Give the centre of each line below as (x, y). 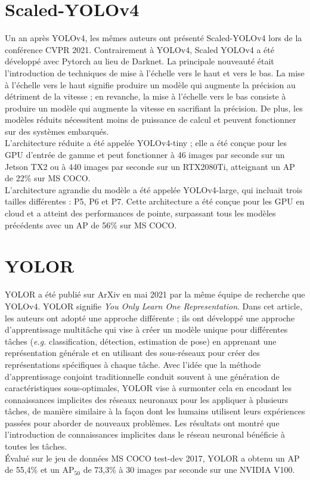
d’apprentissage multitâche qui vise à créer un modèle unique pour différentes (146, 329)
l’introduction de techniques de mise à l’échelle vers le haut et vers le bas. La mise (155, 72)
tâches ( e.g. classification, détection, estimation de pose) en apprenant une (141, 341)
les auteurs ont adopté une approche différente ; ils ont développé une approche (150, 318)
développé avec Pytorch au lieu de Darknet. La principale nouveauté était (139, 61)
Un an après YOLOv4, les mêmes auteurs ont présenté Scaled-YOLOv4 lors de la (154, 38)
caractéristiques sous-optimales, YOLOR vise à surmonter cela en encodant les (148, 388)
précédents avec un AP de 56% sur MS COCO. (91, 224)
